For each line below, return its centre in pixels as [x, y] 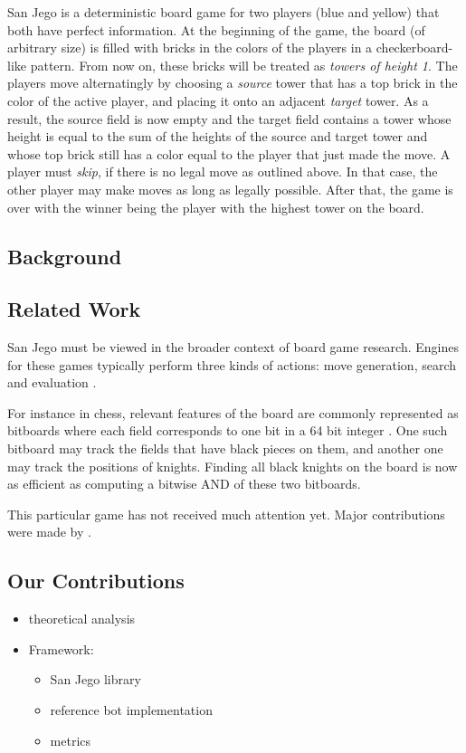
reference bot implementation [131, 710]
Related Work [74, 309]
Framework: [61, 648]
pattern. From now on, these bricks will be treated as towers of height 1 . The [244, 65]
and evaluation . [52, 382]
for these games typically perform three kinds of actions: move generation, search [232, 364]
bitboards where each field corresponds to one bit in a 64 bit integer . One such [228, 430]
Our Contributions [96, 581]
